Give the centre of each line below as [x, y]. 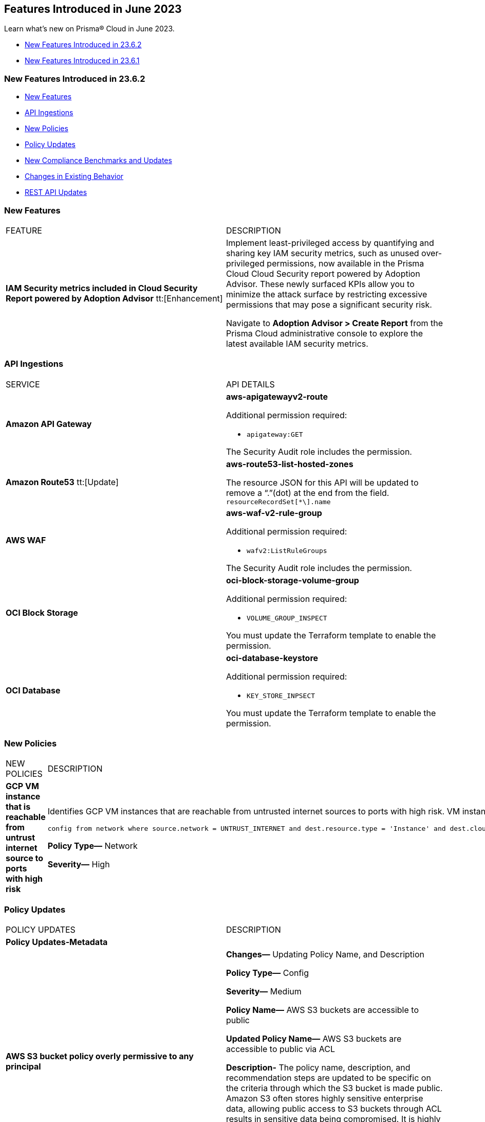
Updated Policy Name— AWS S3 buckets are [314, 1039]
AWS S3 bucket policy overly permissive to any [100, 1056]
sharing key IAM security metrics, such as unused [323, 253]
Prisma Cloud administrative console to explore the [325, 333]
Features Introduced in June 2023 [93, 9]
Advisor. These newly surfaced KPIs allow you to [320, 284]
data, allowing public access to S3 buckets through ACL [334, 1109]
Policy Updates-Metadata [57, 942]
